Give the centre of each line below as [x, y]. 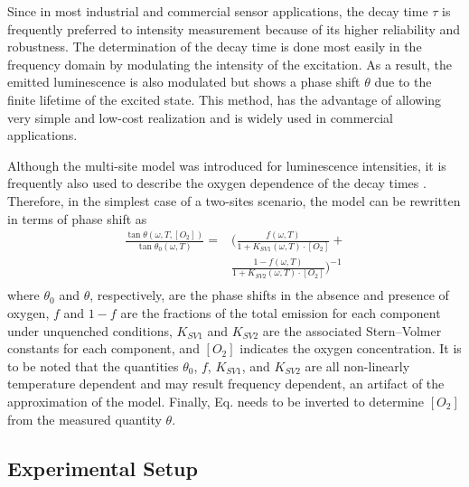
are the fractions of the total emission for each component [281, 313]
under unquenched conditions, [90, 330]
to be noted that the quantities [93, 365]
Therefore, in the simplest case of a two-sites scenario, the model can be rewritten [234, 200]
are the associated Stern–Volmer [352, 330]
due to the [403, 82]
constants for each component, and [103, 348]
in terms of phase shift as [77, 218]
